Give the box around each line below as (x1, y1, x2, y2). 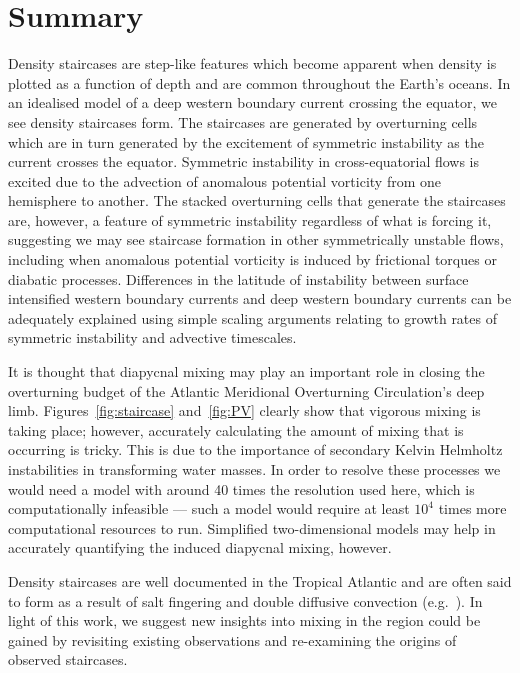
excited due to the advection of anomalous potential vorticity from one (8, 170, 441, 191)
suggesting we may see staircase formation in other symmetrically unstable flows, (8, 229, 504, 250)
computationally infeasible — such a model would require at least (8, 498, 410, 519)
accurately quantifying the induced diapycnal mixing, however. (8, 537, 392, 558)
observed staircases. (8, 649, 128, 670)
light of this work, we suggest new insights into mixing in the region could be (8, 610, 481, 631)
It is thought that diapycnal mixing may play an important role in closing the (8, 361, 485, 382)
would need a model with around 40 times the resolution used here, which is (8, 478, 475, 499)
